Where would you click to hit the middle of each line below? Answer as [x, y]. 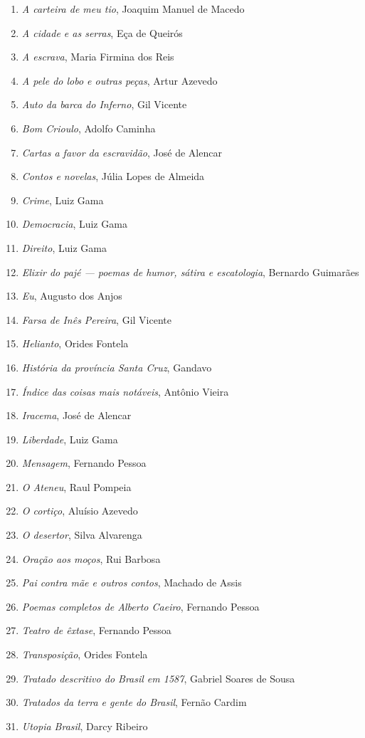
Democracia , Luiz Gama [74, 224]
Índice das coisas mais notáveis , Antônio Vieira [125, 391]
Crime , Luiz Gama [63, 200]
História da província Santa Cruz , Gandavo [117, 367]
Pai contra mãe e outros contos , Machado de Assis [132, 583]
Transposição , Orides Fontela [85, 654]
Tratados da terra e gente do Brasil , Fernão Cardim [134, 702]
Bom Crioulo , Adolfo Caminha [89, 128]
